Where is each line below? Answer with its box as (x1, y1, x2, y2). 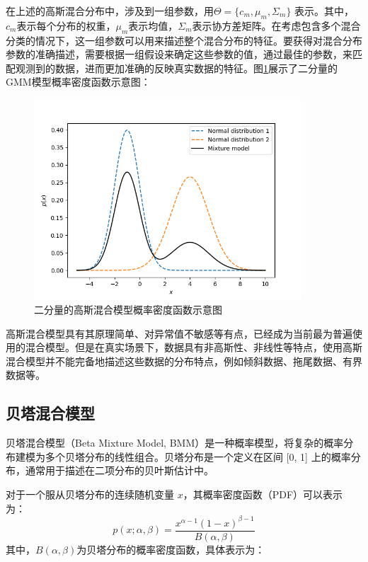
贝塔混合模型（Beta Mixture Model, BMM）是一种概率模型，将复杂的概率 (6, 435, 344, 450)
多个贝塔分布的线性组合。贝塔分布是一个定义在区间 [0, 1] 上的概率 (45, 449, 351, 464)
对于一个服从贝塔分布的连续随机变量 (6, 486, 174, 501)
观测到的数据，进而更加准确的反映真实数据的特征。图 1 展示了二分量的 (15, 60, 338, 75)
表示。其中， (294, 4, 355, 18)
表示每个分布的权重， (16, 18, 116, 33)
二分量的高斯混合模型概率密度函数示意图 (34, 302, 222, 317)
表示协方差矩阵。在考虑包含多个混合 (192, 18, 361, 33)
